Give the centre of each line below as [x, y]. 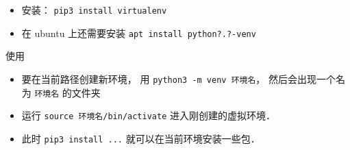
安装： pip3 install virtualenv [94, 10]
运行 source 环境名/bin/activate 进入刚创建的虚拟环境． [148, 115]
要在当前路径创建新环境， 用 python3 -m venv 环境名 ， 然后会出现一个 [179, 78]
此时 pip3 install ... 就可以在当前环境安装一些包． [141, 138]
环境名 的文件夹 [67, 92]
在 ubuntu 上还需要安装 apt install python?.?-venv [139, 33]
